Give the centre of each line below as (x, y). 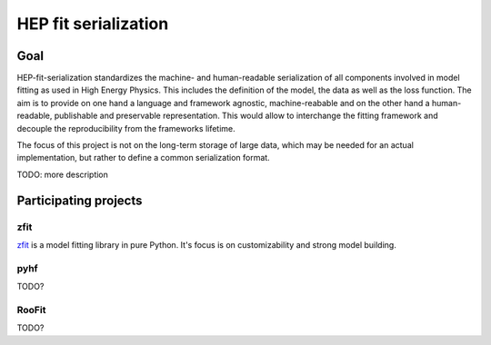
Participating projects (80, 200)
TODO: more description (63, 174)
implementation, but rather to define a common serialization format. (143, 158)
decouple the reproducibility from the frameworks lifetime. (126, 128)
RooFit (31, 310)
